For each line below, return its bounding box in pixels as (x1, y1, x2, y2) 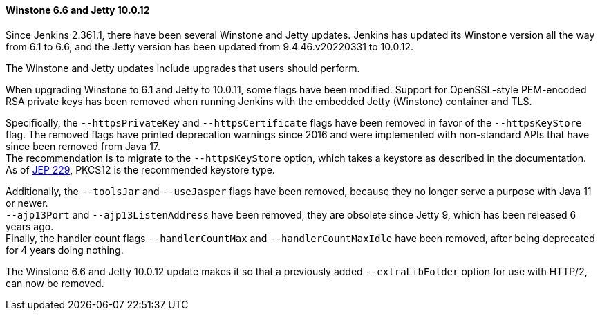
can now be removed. (6, 277, 104, 289)
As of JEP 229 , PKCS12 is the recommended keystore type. (6, 163, 275, 176)
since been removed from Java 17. (6, 140, 161, 152)
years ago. (6, 220, 54, 232)
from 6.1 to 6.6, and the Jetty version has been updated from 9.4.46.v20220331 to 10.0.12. (6, 40, 414, 53)
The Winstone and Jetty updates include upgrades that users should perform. (6, 62, 360, 74)
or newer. (6, 196, 48, 209)
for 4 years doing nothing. (6, 243, 124, 256)
